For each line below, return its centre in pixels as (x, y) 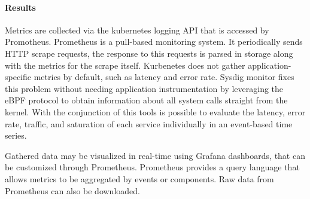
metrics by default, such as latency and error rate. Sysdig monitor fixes (164, 77)
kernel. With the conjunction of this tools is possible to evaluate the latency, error (155, 111)
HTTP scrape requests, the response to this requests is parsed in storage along (149, 53)
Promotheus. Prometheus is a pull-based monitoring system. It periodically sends (154, 42)
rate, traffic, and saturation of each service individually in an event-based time (149, 123)
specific (18, 77)
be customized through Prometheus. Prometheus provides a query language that (152, 167)
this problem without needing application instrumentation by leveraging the (144, 88)
